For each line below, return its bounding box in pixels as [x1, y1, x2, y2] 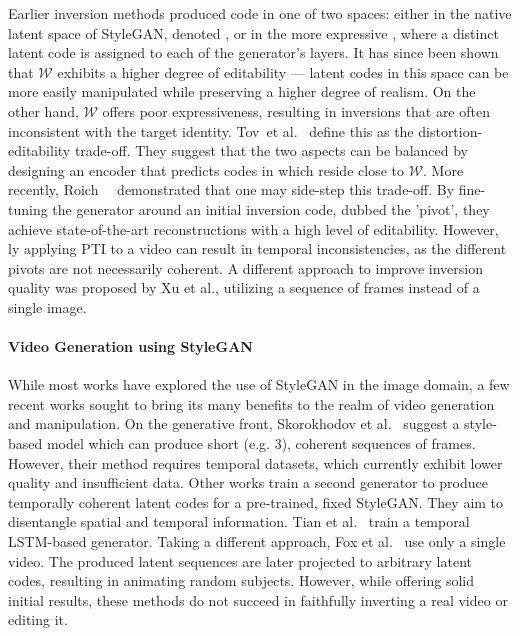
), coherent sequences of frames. [281, 433, 476, 454]
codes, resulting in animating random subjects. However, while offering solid [8, 570, 475, 591]
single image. [8, 296, 87, 317]
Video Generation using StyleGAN [8, 336, 253, 357]
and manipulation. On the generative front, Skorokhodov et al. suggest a [8, 413, 460, 434]
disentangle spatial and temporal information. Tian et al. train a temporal [8, 511, 470, 532]
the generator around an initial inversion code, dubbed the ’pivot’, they [52, 198, 490, 219]
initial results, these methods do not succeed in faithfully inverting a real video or [8, 589, 508, 610]
